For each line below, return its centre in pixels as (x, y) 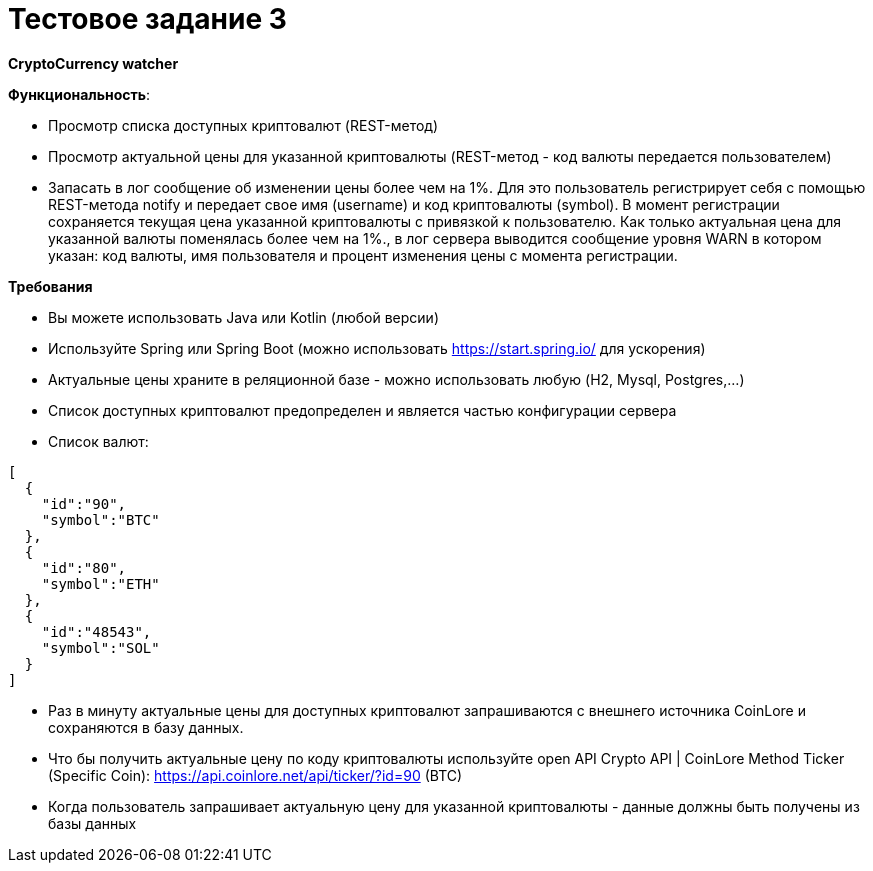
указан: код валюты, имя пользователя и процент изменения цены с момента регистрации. (363, 255)
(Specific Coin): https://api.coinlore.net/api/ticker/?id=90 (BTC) (255, 775)
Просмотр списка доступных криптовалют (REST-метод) (243, 125)
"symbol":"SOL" (100, 647)
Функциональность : (79, 94)
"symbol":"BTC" (100, 519)
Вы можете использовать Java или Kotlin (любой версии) (243, 317)
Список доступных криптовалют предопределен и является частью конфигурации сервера (362, 410)
